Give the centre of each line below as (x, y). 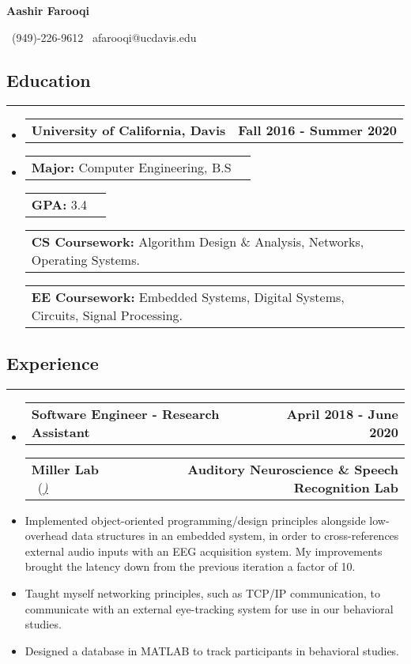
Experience (53, 362)
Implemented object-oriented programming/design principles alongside (195, 520)
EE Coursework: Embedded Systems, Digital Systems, (188, 297)
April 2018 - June (342, 413)
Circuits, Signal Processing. (107, 315)
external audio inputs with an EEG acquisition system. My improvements (204, 551)
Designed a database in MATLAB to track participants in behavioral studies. (212, 650)
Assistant (60, 432)
